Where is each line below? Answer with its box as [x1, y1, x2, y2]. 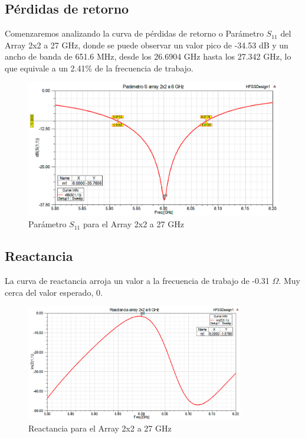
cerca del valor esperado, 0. [5, 286, 103, 298]
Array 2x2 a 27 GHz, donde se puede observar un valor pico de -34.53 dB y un [5, 38, 288, 51]
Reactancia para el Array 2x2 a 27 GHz [28, 422, 172, 434]
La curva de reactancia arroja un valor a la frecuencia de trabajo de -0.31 [5, 274, 270, 287]
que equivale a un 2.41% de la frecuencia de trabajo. [5, 61, 194, 74]
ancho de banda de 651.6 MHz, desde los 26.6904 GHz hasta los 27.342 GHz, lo [5, 50, 291, 63]
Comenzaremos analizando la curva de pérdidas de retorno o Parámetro [5, 27, 264, 40]
